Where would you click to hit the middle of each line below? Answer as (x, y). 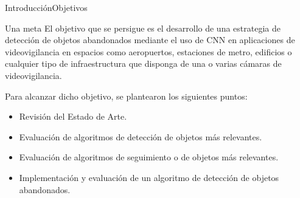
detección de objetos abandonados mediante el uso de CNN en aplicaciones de (150, 40)
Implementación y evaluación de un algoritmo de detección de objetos (149, 177)
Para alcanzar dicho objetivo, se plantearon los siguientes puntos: (126, 96)
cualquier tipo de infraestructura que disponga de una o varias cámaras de (143, 63)
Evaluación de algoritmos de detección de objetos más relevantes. (141, 136)
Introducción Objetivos (46, 7)
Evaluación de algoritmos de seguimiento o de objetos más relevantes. (149, 157)
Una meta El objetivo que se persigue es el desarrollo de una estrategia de (143, 28)
